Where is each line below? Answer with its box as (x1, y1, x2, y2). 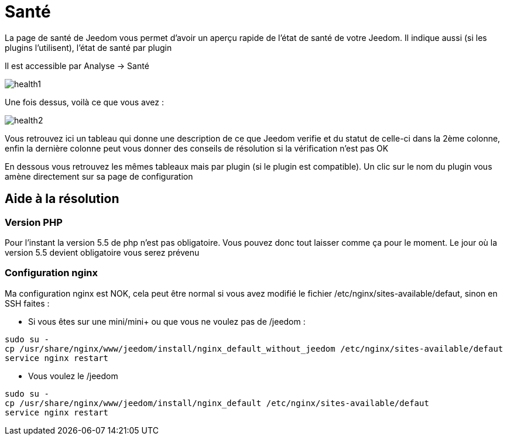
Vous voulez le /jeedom (28, 370, 118, 381)
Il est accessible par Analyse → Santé (5, 60, 149, 71)
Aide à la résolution (5, 191, 119, 207)
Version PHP (5, 216, 63, 228)
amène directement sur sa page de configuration (5, 171, 193, 181)
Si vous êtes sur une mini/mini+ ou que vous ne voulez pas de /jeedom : (28, 316, 306, 326)
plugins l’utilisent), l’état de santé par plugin (5, 42, 172, 53)
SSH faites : (5, 298, 50, 308)
